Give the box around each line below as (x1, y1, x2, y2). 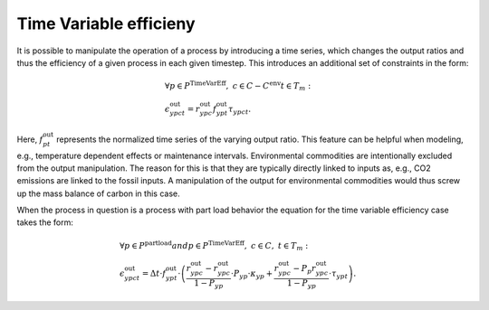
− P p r (292, 263, 316, 276)
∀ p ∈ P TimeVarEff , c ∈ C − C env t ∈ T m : (164, 80, 312, 93)
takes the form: (16, 217, 74, 228)
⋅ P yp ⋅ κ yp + (230, 268, 273, 281)
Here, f (16, 134, 43, 145)
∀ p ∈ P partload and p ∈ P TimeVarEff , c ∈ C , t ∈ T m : (119, 239, 309, 253)
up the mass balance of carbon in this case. (16, 188, 180, 199)
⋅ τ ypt (329, 268, 349, 281)
